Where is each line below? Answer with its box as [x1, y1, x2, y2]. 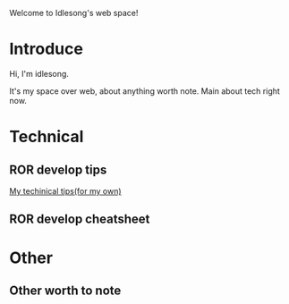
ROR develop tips [9, 162, 107, 177]
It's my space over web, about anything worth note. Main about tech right [9, 85, 280, 97]
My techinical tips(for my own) [9, 185, 123, 196]
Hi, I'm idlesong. [9, 68, 70, 79]
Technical [9, 127, 84, 147]
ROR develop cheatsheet [9, 212, 150, 227]
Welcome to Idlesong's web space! [9, 8, 139, 18]
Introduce [9, 39, 83, 59]
